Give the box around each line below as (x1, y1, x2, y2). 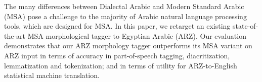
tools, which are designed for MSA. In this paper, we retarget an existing (4, 21, 231, 31)
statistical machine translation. (4, 70, 100, 80)
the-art (4, 30, 26, 41)
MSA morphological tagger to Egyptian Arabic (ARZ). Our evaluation (27, 30, 246, 41)
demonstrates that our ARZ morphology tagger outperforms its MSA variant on (4, 40, 252, 51)
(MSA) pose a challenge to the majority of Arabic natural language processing (4, 11, 247, 21)
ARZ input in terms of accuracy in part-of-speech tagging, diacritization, (4, 50, 230, 60)
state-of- (233, 21, 258, 31)
